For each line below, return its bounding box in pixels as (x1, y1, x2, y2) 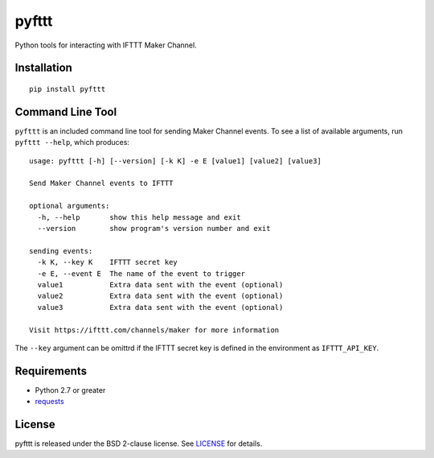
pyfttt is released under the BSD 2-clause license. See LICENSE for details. (14, 439, 263, 448)
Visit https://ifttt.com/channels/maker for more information (29, 325, 280, 334)
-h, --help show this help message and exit (37, 212, 241, 221)
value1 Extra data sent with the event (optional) (37, 280, 284, 289)
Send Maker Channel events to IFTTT (29, 179, 174, 188)
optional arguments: (29, 201, 110, 211)
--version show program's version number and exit (37, 224, 271, 233)
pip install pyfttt (29, 85, 106, 93)
